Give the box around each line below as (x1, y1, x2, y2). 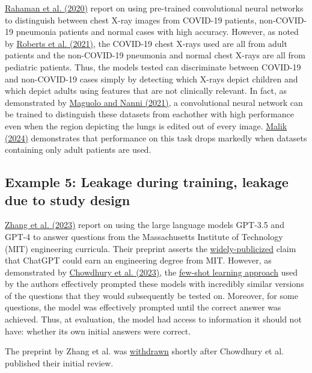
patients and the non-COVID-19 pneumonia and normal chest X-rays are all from (5, 49, 305, 61)
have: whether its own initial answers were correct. (5, 324, 191, 337)
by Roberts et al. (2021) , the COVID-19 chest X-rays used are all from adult (5, 37, 287, 49)
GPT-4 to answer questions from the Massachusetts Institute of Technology (5, 230, 283, 242)
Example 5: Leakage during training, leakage (5, 173, 289, 191)
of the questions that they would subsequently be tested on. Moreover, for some (5, 289, 298, 301)
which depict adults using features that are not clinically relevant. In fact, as (5, 84, 287, 97)
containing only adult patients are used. (5, 143, 151, 156)
